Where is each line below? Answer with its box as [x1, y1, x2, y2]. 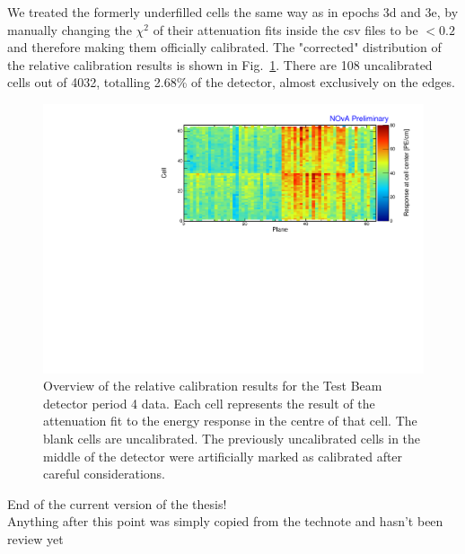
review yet [7, 529, 64, 548]
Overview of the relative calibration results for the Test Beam [43, 376, 382, 395]
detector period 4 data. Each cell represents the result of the [43, 393, 375, 412]
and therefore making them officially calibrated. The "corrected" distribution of [7, 38, 442, 57]
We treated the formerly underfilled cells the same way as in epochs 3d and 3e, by [7, 3, 459, 21]
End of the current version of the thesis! [7, 494, 227, 513]
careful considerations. [43, 464, 165, 483]
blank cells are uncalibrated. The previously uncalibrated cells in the [43, 429, 421, 447]
